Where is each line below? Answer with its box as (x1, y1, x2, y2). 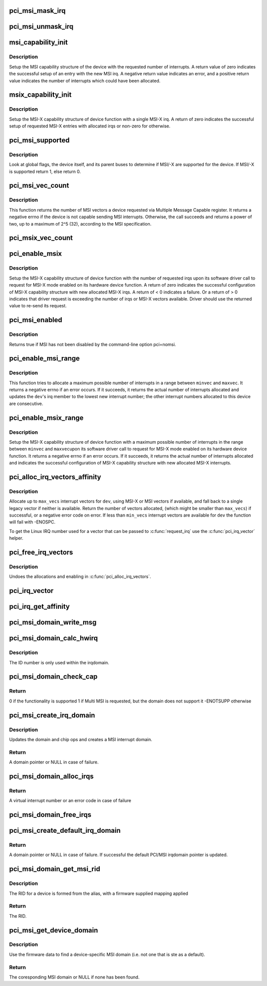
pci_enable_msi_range (9, 354, 80, 363)
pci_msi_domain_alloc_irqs (9, 772, 94, 780)
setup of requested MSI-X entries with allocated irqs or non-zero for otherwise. (9, 123, 171, 129)
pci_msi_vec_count (9, 181, 69, 190)
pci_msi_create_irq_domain (9, 711, 95, 719)
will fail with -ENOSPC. (9, 519, 56, 525)
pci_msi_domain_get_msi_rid (9, 865, 100, 873)
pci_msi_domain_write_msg (9, 618, 96, 627)
